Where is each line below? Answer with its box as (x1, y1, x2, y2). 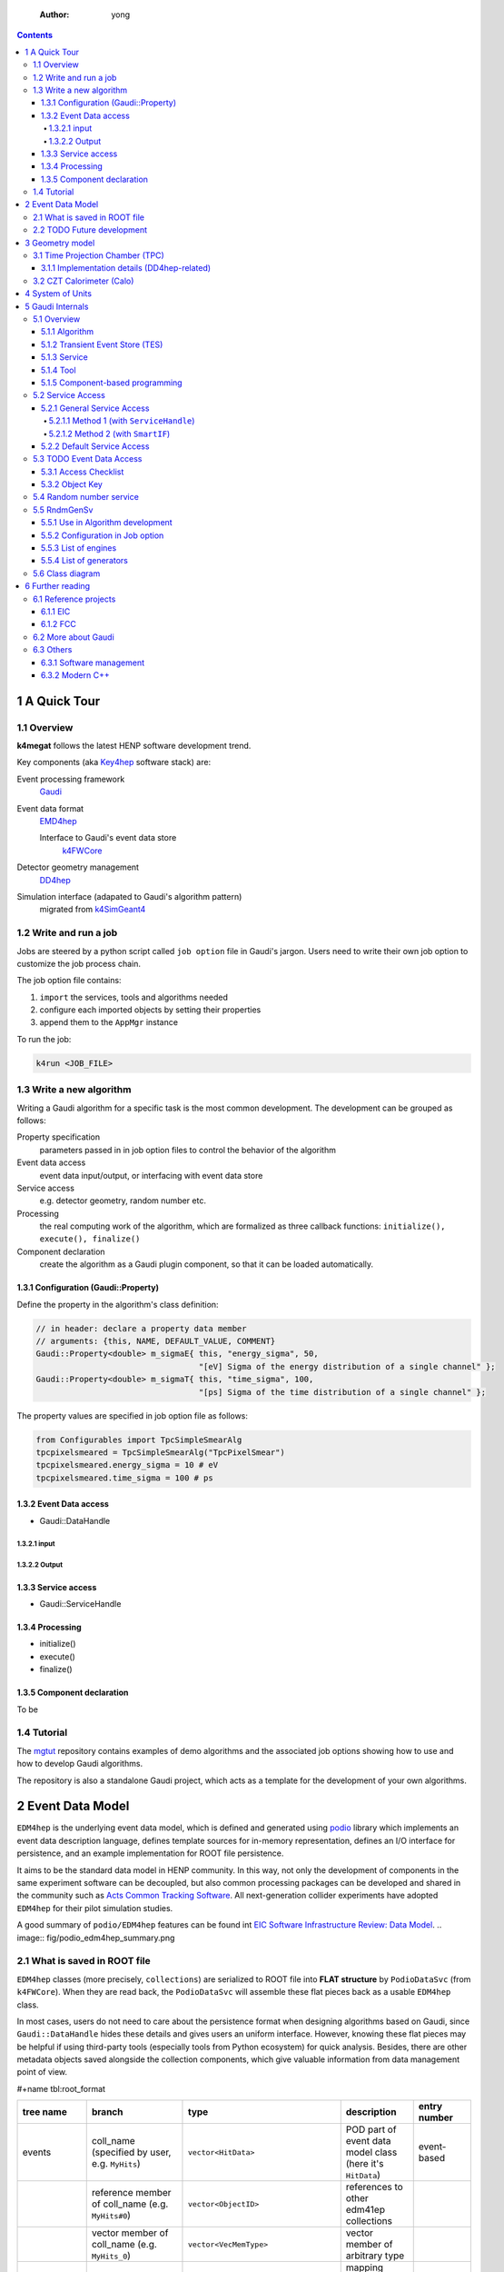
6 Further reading (25, 581, 91, 592)
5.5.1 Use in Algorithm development (41, 517, 173, 528)
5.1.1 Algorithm (41, 326, 94, 337)
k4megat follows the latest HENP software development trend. (16, 741, 252, 752)
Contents (16, 30, 54, 41)
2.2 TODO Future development (33, 224, 148, 235)
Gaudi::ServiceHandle (39, 1599, 122, 1609)
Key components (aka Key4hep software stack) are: (16, 757, 212, 768)
